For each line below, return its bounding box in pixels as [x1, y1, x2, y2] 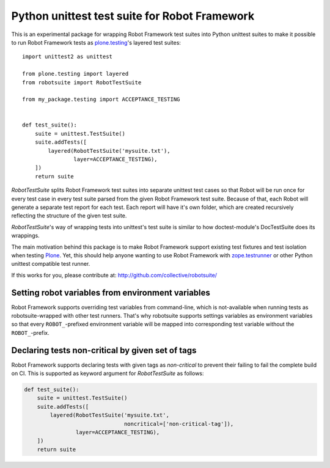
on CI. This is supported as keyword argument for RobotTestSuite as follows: [11, 370, 204, 377]
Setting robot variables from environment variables [11, 287, 211, 298]
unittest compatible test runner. [11, 260, 90, 268]
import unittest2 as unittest [22, 53, 113, 60]
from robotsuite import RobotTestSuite [22, 79, 142, 86]
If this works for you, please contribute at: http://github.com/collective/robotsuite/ [11, 271, 217, 279]
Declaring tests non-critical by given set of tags [11, 345, 197, 356]
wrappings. [11, 232, 40, 239]
